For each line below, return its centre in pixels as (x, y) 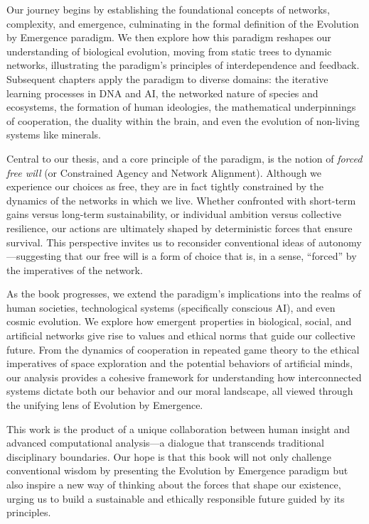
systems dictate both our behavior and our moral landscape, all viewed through (180, 391)
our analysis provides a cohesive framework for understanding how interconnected (184, 377)
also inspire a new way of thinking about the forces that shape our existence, (174, 484)
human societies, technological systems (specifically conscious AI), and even (171, 307)
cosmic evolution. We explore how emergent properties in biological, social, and (179, 321)
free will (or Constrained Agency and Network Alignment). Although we (164, 172)
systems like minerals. (54, 135)
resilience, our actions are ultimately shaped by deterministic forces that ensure (180, 228)
